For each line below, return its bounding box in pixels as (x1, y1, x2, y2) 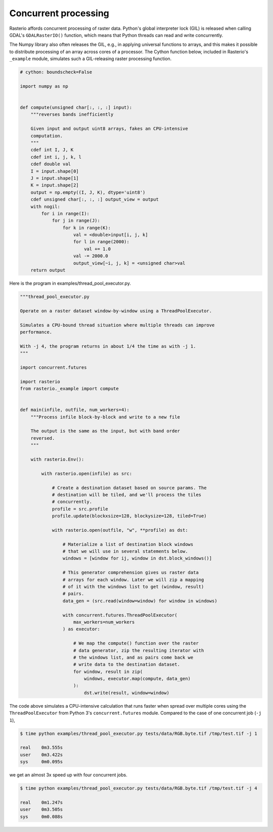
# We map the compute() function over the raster (73, 640, 199, 646)
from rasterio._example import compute (20, 386, 119, 392)
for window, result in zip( (73, 669, 143, 674)
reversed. (30, 435, 55, 441)
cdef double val (30, 161, 71, 167)
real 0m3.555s (20, 745, 63, 751)
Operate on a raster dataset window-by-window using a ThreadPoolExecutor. (20, 308, 212, 313)
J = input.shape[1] (30, 175, 79, 181)
